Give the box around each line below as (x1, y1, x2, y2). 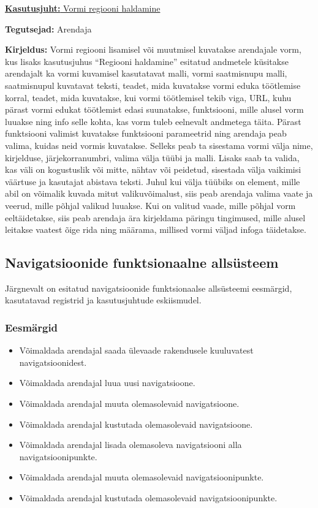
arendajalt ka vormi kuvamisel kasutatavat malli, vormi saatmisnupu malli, (5, 67, 287, 80)
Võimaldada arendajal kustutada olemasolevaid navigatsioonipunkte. (19, 491, 278, 504)
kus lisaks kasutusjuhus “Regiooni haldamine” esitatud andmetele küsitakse (5, 55, 289, 67)
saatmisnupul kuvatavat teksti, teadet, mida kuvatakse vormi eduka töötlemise (5, 78, 301, 91)
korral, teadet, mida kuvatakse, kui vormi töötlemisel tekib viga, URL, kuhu (5, 91, 292, 104)
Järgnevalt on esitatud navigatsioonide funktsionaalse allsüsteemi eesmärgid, (5, 281, 292, 294)
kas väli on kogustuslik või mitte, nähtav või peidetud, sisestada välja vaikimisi (5, 163, 301, 176)
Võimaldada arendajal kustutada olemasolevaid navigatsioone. (19, 417, 253, 430)
